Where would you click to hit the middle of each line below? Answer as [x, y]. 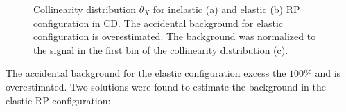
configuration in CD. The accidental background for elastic [158, 22]
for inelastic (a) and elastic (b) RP [226, 9]
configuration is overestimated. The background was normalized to [175, 36]
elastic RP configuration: [58, 100]
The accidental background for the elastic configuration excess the [146, 73]
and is [328, 73]
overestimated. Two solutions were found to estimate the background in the [166, 86]
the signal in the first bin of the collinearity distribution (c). [161, 49]
